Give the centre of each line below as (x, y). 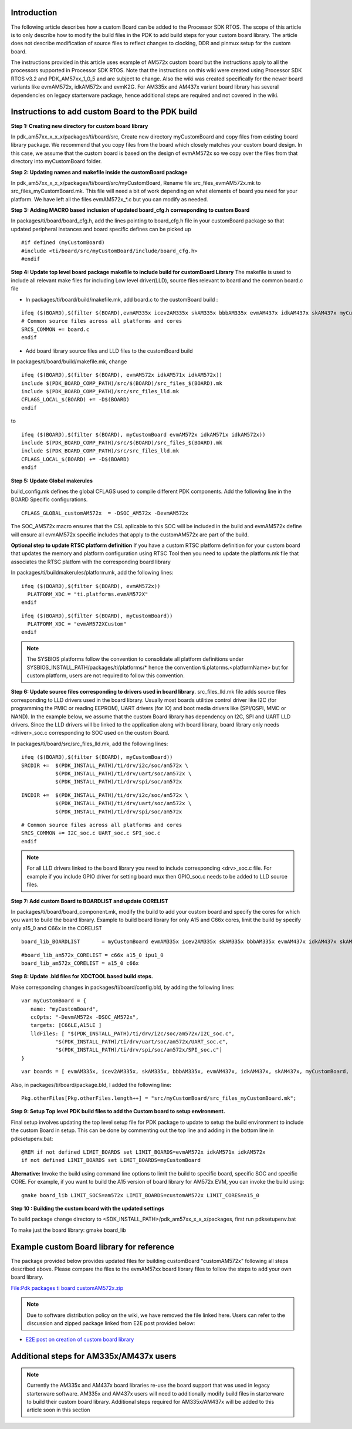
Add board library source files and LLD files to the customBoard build (109, 351)
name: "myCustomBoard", (65, 1009)
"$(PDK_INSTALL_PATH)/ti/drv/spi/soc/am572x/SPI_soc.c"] (138, 1050)
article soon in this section (58, 1410)
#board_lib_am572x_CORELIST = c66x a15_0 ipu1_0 (92, 955)
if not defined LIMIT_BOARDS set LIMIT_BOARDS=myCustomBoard (111, 1160)
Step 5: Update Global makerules (52, 481)
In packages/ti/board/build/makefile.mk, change (69, 362)
